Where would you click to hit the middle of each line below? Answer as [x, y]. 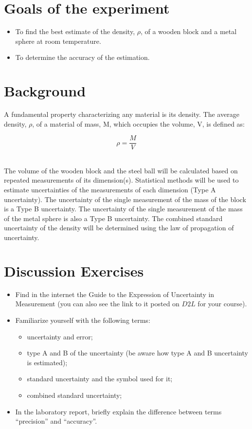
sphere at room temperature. [58, 41]
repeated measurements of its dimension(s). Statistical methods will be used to [121, 180]
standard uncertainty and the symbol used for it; [100, 379]
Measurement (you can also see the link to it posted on [97, 304]
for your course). [222, 304]
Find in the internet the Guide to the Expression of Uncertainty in [115, 294]
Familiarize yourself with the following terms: [83, 320]
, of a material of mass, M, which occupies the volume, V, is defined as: [138, 123]
